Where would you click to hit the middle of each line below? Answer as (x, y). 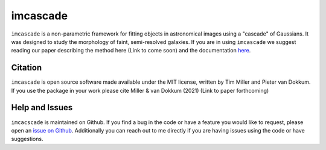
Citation (27, 68)
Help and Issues (42, 108)
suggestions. (27, 139)
